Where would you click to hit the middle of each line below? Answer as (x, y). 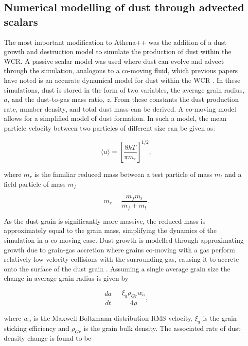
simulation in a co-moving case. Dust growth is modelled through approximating (124, 240)
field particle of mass (35, 183)
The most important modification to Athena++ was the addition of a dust (115, 42)
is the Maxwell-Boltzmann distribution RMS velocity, (113, 317)
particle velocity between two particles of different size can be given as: (110, 127)
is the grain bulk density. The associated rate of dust (162, 328)
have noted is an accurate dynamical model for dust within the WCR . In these (122, 80)
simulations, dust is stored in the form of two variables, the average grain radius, (124, 89)
